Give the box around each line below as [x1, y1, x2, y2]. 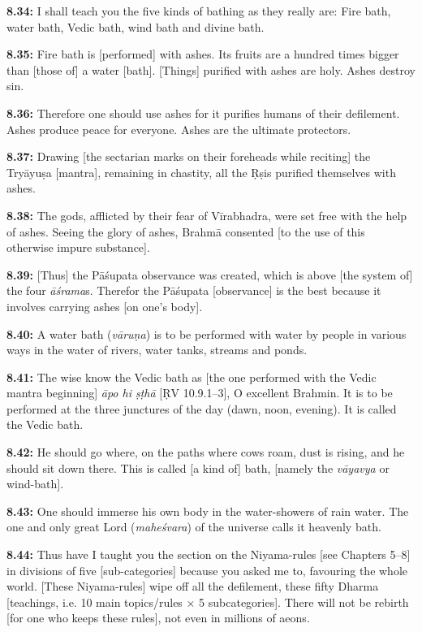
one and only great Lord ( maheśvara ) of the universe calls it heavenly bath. [6, 518, 381, 535]
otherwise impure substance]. [6, 239, 150, 256]
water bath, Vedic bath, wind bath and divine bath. [6, 18, 265, 35]
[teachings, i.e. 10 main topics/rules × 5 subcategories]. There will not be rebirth [6, 593, 409, 610]
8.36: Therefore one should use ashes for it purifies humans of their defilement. [6, 104, 400, 121]
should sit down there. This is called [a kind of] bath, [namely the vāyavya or [6, 459, 390, 476]
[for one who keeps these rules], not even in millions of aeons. [6, 609, 310, 626]
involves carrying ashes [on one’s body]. [6, 297, 203, 314]
